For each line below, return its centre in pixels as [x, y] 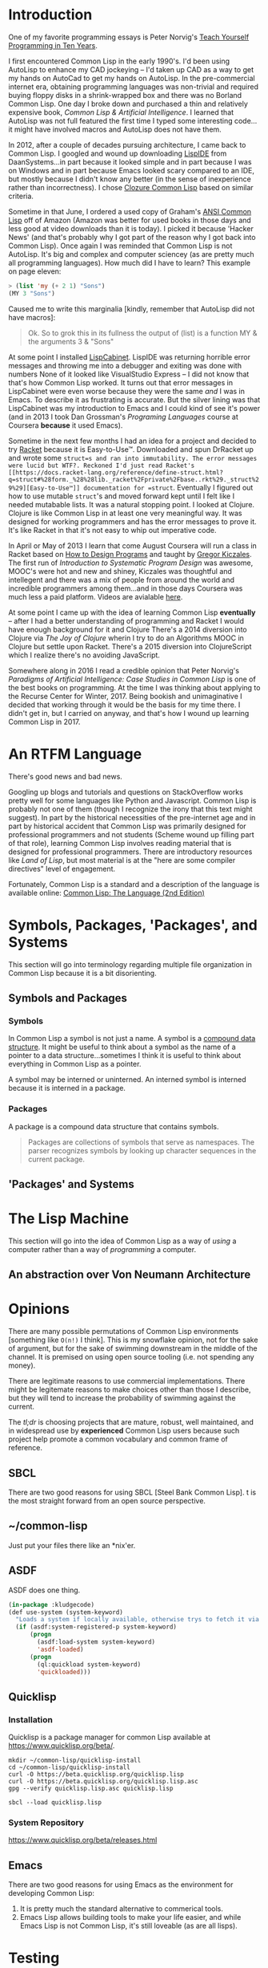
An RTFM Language [75, 754]
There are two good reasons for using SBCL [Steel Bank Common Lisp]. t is [132, 1492]
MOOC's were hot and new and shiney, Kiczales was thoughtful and [120, 571]
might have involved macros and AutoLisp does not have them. [118, 129]
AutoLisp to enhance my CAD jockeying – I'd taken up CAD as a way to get [131, 69]
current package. [56, 1159]
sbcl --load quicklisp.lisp [55, 1803]
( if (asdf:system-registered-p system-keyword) [96, 1627]
